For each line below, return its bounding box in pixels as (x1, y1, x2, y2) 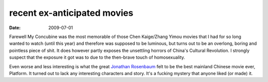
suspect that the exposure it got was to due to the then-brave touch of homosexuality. (9, 54, 186, 60)
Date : (9, 25, 21, 31)
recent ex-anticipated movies (9, 7, 134, 18)
